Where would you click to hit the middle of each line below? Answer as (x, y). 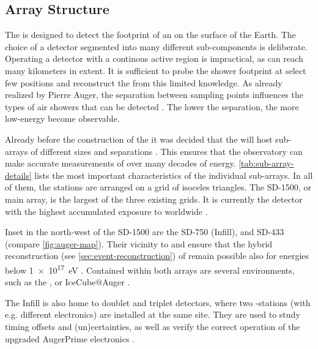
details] (18, 175)
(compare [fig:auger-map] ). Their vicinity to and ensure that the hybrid (139, 243)
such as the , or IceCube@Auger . (68, 282)
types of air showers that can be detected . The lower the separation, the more (152, 106)
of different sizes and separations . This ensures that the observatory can (167, 151)
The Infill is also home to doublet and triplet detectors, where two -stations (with (158, 302)
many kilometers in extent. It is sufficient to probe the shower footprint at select (156, 70)
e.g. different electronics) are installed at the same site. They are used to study (153, 314)
